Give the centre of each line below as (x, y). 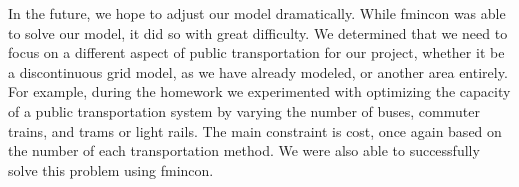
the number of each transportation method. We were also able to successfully (244, 150)
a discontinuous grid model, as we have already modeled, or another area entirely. (258, 71)
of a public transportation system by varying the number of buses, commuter (244, 110)
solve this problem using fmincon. (111, 169)
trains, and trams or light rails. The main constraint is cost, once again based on (255, 130)
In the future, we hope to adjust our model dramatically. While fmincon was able (257, 13)
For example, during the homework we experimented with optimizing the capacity (259, 91)
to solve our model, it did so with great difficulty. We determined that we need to (258, 32)
